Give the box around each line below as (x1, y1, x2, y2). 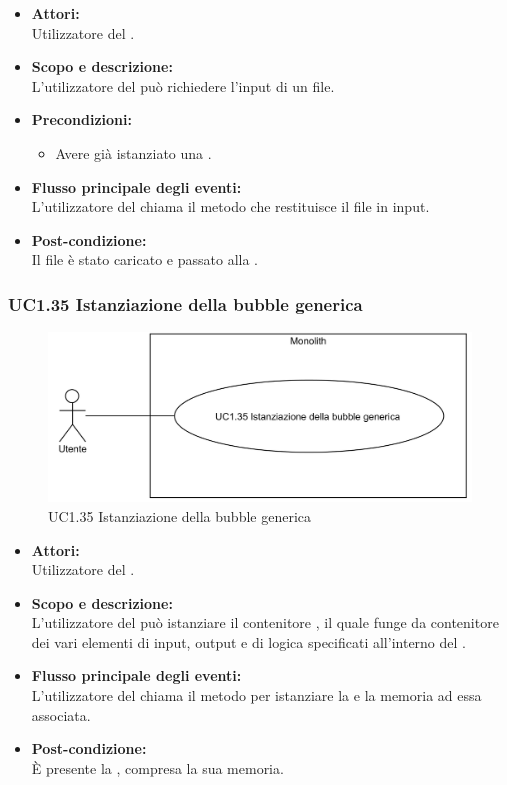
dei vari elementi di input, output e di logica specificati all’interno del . (31, 631, 466, 652)
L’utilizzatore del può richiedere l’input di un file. (31, 75, 335, 96)
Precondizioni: (31, 109, 132, 130)
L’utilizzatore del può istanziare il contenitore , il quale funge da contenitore (31, 612, 499, 633)
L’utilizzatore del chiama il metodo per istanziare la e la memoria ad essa (31, 685, 482, 706)
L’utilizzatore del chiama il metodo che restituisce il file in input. (31, 196, 430, 217)
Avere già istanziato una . (55, 142, 212, 163)
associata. (31, 704, 91, 725)
